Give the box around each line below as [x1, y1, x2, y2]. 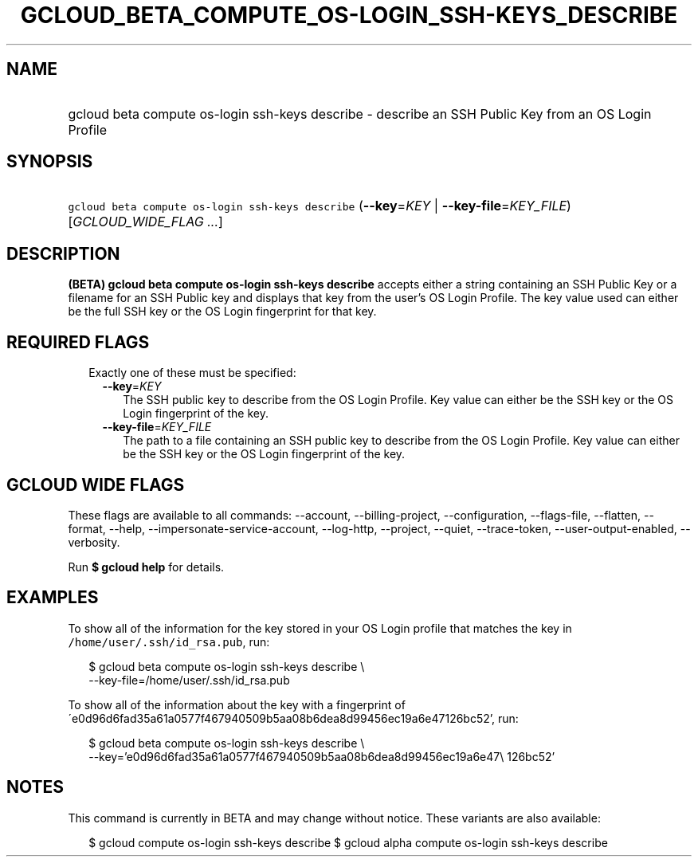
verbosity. [68, 535, 120, 549]
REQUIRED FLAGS [6, 331, 150, 352]
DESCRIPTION [6, 243, 120, 264]
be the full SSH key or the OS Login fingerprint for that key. [68, 304, 377, 319]
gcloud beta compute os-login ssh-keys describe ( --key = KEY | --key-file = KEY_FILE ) [68, 198, 571, 214]
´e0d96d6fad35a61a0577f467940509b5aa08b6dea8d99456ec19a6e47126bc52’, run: [68, 711, 519, 725]
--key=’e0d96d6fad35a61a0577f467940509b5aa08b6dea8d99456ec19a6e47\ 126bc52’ [88, 749, 555, 763]
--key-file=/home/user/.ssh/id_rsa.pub [88, 673, 290, 687]
